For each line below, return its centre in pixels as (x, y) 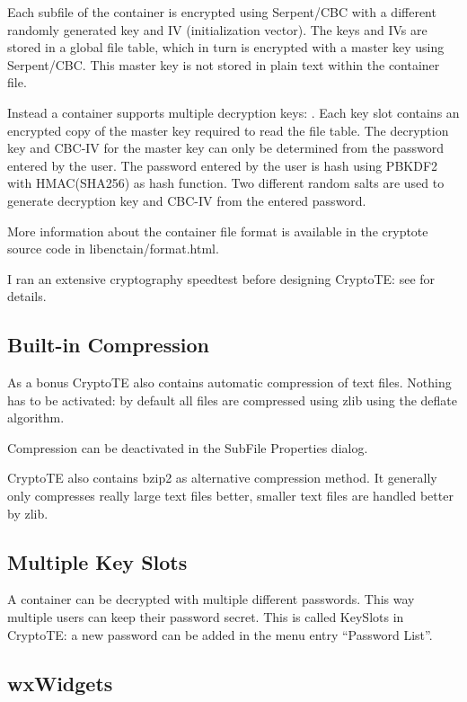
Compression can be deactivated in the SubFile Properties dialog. (188, 447)
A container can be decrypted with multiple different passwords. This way (211, 599)
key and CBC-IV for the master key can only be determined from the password (225, 148)
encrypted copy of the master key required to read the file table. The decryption (228, 130)
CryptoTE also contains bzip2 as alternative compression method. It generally (222, 478)
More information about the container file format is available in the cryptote (218, 231)
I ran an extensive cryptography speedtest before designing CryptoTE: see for (221, 278)
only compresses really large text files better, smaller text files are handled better (230, 496)
